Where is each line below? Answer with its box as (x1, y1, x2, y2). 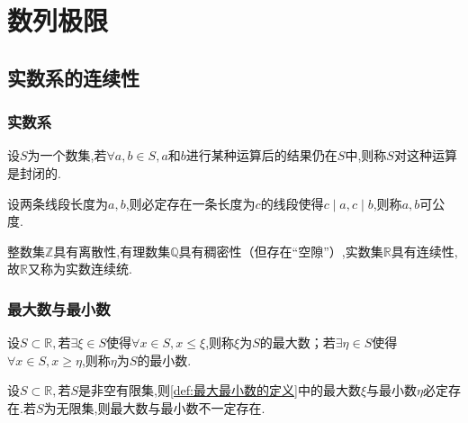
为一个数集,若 (27, 146, 107, 165)
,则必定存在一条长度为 (125, 193, 256, 212)
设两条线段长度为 (7, 193, 108, 212)
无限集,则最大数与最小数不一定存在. (56, 398, 265, 417)
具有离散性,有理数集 (53, 241, 171, 260)
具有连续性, (391, 241, 458, 260)
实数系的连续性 (7, 63, 139, 91)
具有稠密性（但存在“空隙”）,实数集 (178, 241, 383, 260)
